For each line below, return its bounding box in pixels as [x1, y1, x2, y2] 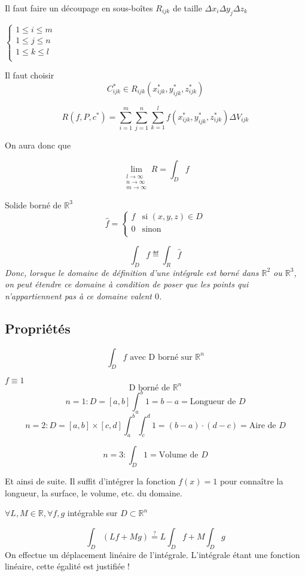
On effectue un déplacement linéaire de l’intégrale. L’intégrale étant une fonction [5, 548, 300, 560]
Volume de [158, 451, 199, 460]
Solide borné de [5, 198, 62, 211]
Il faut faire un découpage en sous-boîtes [5, 2, 153, 14]
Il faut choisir [5, 69, 54, 81]
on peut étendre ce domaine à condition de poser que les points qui [5, 278, 249, 290]
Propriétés [5, 319, 71, 337]
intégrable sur [67, 507, 118, 519]
